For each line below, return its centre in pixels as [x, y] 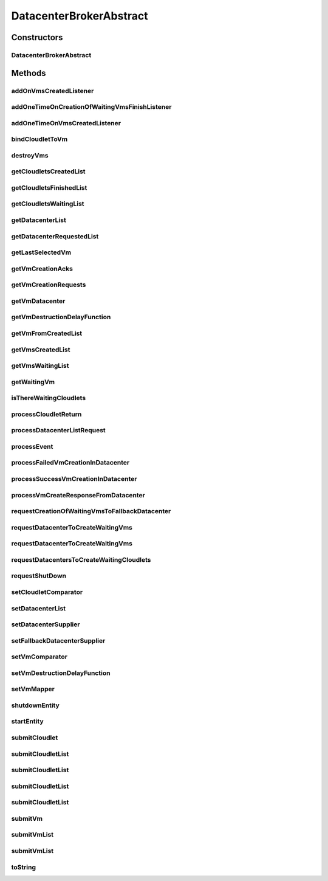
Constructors [37, 37]
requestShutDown [39, 576]
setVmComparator [39, 657]
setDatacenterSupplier [46, 624]
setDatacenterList [39, 608]
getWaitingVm [33, 382]
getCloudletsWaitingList [48, 204]
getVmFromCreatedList [47, 333]
